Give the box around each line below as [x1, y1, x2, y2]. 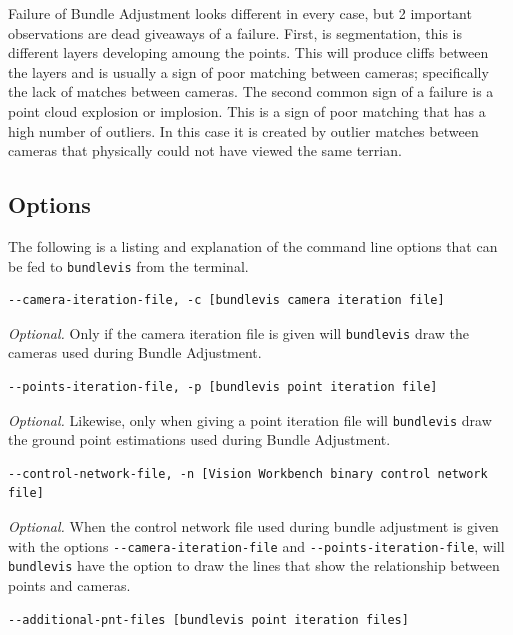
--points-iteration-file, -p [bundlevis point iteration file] [8, 380, 438, 395]
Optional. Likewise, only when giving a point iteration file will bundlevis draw [8, 409, 492, 430]
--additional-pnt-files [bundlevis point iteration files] [8, 612, 409, 627]
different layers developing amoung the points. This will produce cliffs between [8, 42, 489, 63]
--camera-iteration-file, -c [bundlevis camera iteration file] [8, 293, 445, 308]
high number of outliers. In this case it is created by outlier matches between [8, 120, 479, 141]
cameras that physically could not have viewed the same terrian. [8, 140, 402, 161]
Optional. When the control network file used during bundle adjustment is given [8, 516, 499, 537]
